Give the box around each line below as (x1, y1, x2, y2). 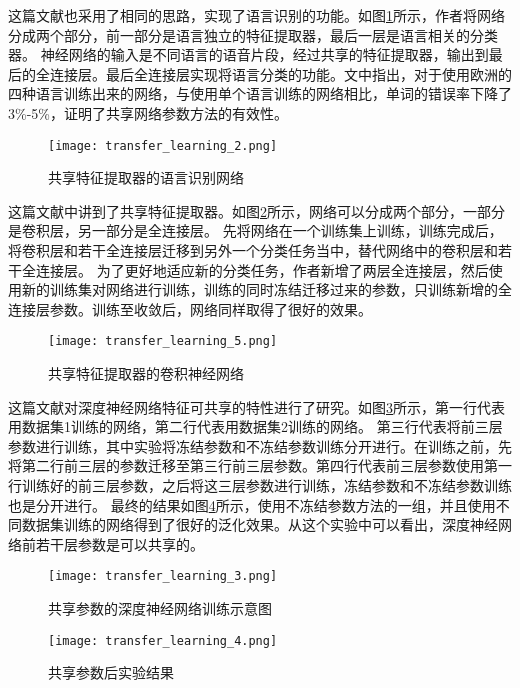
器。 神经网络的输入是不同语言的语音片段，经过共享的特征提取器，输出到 (8, 44, 489, 65)
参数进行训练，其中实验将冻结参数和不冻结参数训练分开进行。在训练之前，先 (8, 435, 512, 456)
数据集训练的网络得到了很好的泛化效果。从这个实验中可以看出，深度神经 (21, 514, 498, 535)
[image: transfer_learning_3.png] (48, 569, 278, 584)
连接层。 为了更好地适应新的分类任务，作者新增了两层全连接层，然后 (35, 259, 489, 280)
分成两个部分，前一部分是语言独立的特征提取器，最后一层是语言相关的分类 (8, 24, 498, 45)
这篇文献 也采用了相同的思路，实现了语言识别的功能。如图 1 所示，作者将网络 (8, 5, 505, 25)
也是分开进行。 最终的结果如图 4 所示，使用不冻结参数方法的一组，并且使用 (8, 494, 496, 515)
